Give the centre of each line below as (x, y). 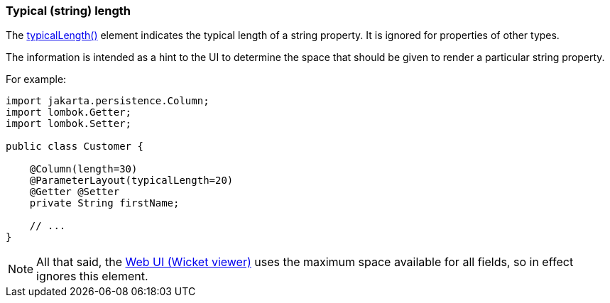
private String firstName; (104, 203)
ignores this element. (92, 276)
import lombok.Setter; (69, 124)
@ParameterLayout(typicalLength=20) (131, 181)
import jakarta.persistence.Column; (108, 101)
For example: (36, 79)
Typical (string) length (69, 11)
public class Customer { (75, 147)
